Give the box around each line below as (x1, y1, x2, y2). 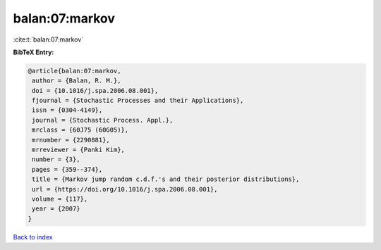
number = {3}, (32, 156, 80, 163)
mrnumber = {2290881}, (32, 136, 111, 144)
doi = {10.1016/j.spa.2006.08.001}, (32, 87, 159, 94)
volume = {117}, (32, 195, 88, 203)
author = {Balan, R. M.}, (32, 77, 121, 85)
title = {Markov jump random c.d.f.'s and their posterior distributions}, (32, 175, 300, 183)
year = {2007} (32, 205, 80, 213)
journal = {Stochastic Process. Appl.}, (32, 116, 174, 124)
